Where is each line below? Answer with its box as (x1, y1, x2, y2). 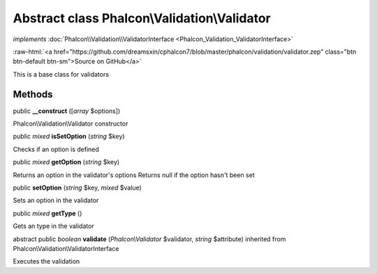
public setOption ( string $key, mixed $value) (13, 183, 142, 192)
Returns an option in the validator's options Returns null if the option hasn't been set (13, 171, 255, 179)
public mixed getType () (13, 209, 82, 218)
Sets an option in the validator (13, 196, 99, 205)
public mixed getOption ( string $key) (13, 158, 120, 167)
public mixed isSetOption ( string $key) (13, 132, 125, 141)
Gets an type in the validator (13, 222, 94, 230)
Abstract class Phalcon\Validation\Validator (13, 10, 272, 26)
